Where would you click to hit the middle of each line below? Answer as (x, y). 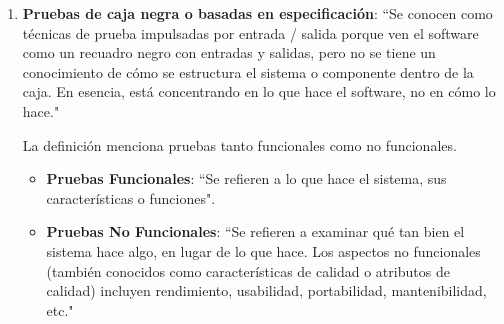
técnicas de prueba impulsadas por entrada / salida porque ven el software (250, 32)
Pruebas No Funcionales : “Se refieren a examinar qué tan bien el (255, 231)
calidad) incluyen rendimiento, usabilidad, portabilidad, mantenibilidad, (266, 290)
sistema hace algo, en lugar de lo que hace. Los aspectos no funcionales (263, 250)
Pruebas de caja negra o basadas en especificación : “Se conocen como (257, 13)
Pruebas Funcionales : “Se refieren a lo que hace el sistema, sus (246, 178)
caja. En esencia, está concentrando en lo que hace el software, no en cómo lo (259, 91)
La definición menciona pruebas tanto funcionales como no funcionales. (239, 144)
